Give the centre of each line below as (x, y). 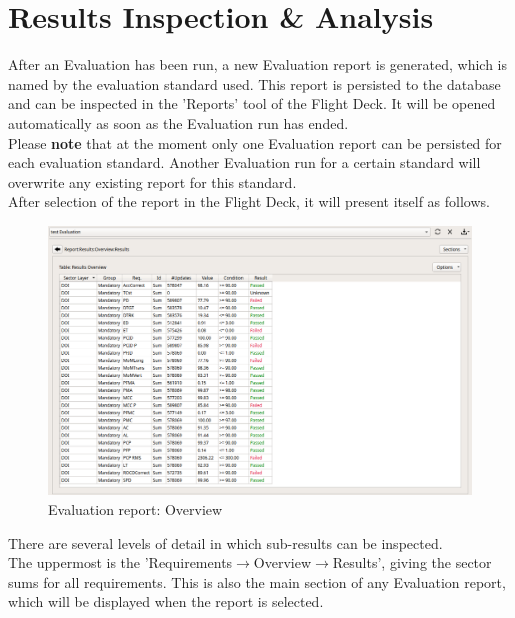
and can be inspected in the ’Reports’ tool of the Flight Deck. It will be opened (252, 103)
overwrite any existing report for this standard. (152, 181)
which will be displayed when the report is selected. (166, 601)
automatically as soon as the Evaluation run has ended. (178, 122)
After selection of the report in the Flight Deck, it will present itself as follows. (249, 201)
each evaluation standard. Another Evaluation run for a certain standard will (244, 162)
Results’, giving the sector (412, 562)
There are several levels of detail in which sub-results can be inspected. (225, 542)
